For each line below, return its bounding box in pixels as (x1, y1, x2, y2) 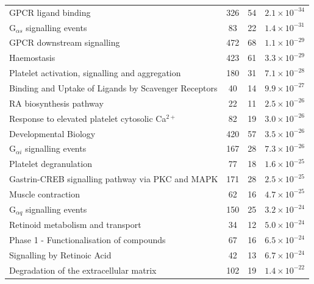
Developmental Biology (9, 127, 96, 140)
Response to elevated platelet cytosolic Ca (9, 112, 166, 124)
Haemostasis (9, 51, 55, 64)
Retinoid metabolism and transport (9, 218, 141, 231)
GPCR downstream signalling (9, 36, 120, 49)
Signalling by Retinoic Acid (9, 249, 112, 261)
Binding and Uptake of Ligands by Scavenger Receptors (9, 81, 218, 94)
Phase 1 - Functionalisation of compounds (9, 233, 166, 246)
